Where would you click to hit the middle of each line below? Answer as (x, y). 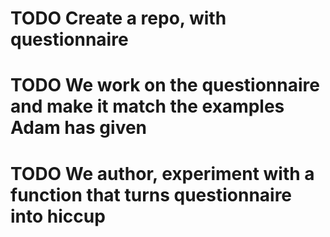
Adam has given (79, 128)
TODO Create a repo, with (118, 18)
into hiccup (58, 216)
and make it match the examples (147, 106)
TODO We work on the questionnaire (165, 85)
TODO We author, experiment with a (162, 173)
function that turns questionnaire (151, 194)
